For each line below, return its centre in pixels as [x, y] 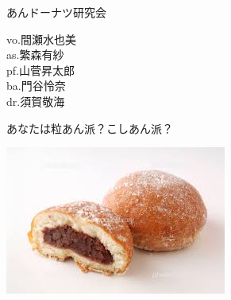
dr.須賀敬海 [36, 101]
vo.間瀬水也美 [41, 39]
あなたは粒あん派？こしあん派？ [90, 128]
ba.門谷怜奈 [36, 86]
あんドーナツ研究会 [56, 12]
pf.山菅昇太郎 [40, 70]
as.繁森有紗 [35, 55]
